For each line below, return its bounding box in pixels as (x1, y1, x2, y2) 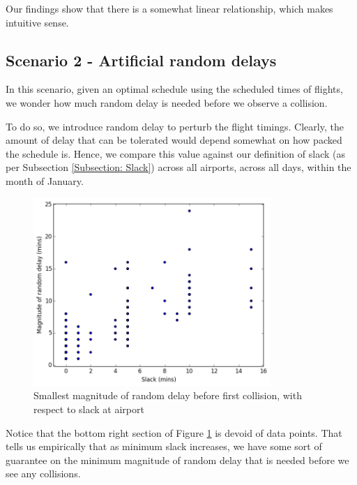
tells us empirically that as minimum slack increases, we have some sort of (6, 439, 322, 454)
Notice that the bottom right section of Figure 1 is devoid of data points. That (6, 425, 342, 440)
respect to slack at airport (33, 401, 144, 416)
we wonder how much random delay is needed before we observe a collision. (6, 95, 328, 110)
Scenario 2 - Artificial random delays (6, 49, 277, 70)
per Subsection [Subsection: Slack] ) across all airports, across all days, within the (6, 160, 351, 174)
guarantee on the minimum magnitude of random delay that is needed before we (6, 452, 349, 467)
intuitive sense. (6, 15, 69, 29)
